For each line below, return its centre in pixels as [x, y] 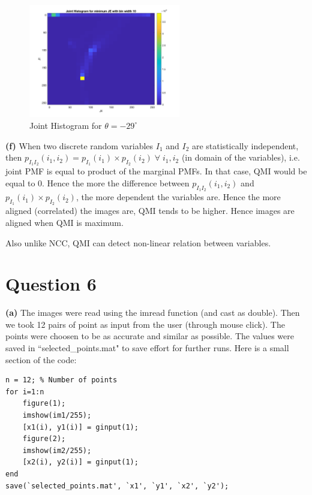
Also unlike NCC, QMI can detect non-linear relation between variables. [138, 242]
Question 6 [51, 284]
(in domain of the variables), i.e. [241, 157]
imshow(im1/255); [57, 415]
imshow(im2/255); [57, 450]
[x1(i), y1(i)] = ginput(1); [80, 427]
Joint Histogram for [66, 125]
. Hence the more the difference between [116, 182]
